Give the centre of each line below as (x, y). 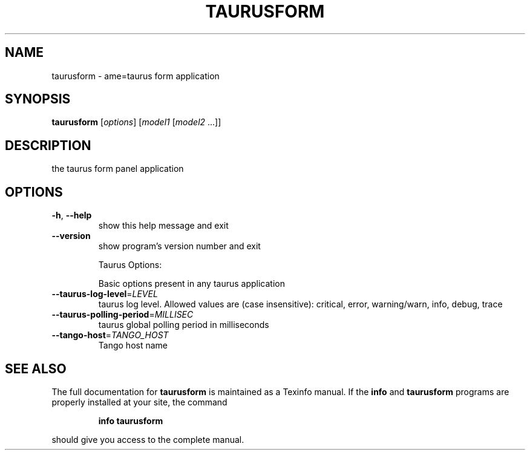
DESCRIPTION (48, 145)
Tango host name (133, 345)
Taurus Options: (130, 265)
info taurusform (131, 421)
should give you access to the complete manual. (148, 439)
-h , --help (72, 215)
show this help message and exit (163, 226)
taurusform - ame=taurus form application (136, 76)
